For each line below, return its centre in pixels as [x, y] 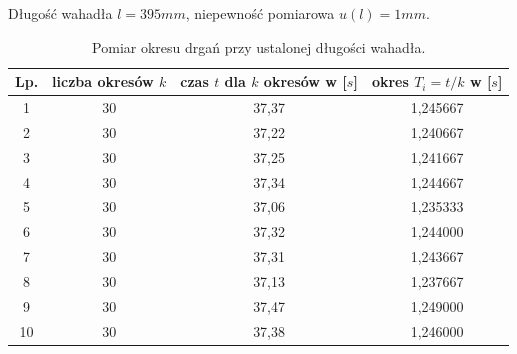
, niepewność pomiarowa [260, 13]
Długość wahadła [60, 13]
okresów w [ [305, 81]
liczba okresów [103, 81]
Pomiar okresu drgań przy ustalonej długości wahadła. [259, 46]
